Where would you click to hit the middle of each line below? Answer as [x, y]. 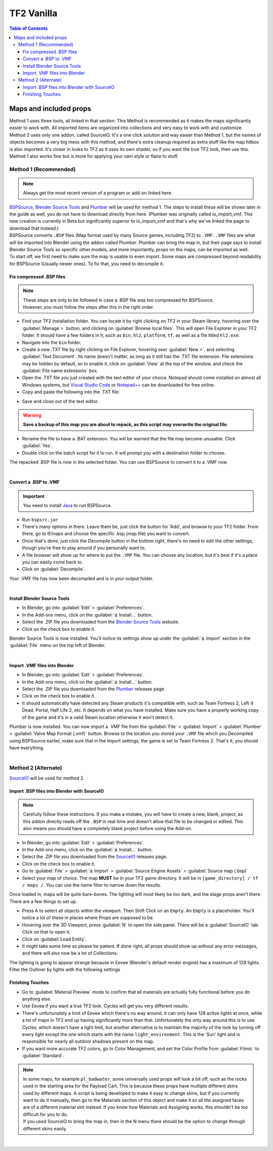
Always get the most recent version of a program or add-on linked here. [98, 193]
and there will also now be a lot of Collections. [70, 953]
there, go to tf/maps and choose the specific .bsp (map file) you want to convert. [106, 533]
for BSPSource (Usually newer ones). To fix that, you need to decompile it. [87, 264]
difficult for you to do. [45, 1114]
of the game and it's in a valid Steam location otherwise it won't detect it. [98, 717]
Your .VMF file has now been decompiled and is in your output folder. [81, 578]
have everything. [27, 748]
